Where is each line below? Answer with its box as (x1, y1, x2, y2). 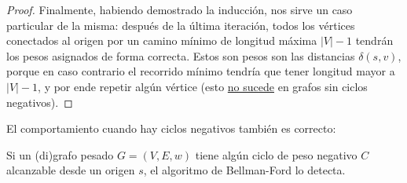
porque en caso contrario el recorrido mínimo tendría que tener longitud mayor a (6, 63, 395, 79)
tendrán (355, 32, 394, 49)
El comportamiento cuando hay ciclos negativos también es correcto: (6, 120, 336, 137)
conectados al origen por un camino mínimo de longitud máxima (6, 32, 317, 49)
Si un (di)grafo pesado (6, 146, 114, 163)
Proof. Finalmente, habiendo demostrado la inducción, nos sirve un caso (6, 2, 353, 17)
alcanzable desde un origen (6, 162, 135, 178)
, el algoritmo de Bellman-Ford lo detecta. (143, 162, 346, 178)
